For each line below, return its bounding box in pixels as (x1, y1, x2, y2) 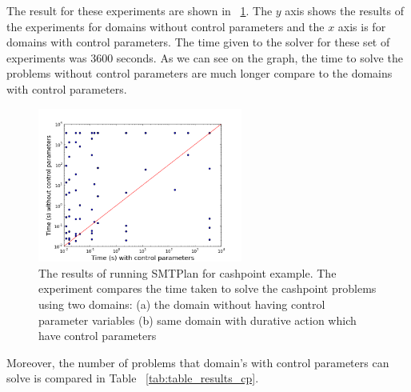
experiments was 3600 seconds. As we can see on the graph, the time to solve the (6, 49, 403, 66)
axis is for (337, 18, 386, 34)
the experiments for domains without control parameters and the (6, 18, 325, 34)
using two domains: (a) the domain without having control (38, 296, 325, 313)
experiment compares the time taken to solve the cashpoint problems (38, 280, 377, 297)
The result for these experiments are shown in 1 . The (6, 2, 273, 18)
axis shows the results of (285, 2, 404, 18)
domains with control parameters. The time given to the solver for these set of (6, 34, 390, 50)
